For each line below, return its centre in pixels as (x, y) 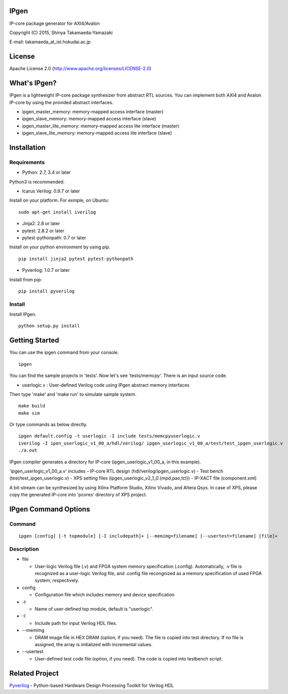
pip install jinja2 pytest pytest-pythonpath (76, 259)
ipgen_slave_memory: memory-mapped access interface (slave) (89, 119)
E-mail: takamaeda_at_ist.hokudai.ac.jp (50, 42)
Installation (27, 147)
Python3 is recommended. (37, 182)
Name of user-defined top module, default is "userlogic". (94, 609)
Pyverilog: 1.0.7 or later (46, 270)
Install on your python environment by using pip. (60, 247)
